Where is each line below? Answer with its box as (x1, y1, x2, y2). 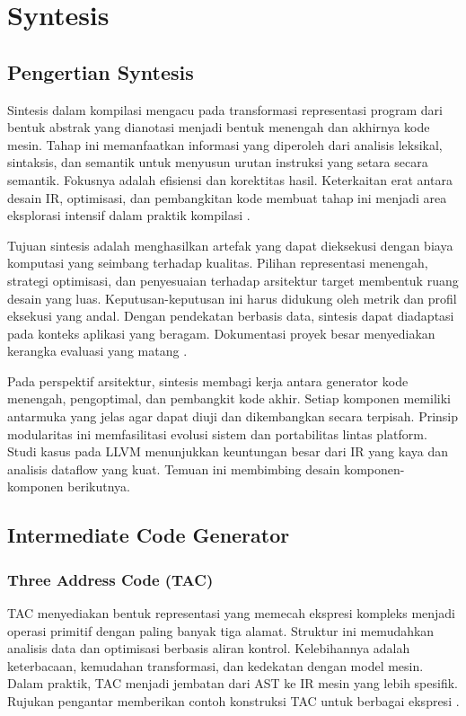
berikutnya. (67, 477, 130, 496)
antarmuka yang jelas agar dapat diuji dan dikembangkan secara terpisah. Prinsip (7, 407, 459, 426)
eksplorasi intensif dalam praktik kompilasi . (7, 206, 251, 225)
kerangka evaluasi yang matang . (7, 341, 188, 360)
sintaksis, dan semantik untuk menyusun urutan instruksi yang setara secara (7, 153, 428, 172)
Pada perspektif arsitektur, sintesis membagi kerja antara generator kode (7, 371, 409, 390)
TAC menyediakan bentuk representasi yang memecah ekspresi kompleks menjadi (7, 604, 456, 623)
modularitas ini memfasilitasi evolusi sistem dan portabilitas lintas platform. (7, 424, 427, 443)
